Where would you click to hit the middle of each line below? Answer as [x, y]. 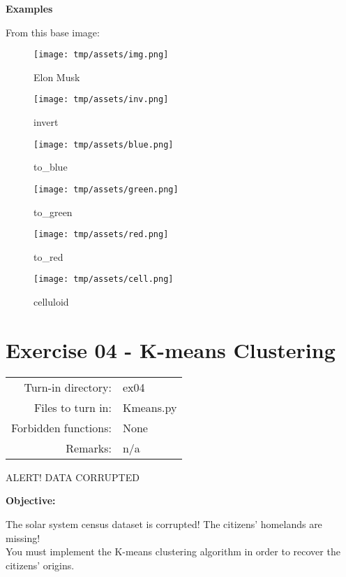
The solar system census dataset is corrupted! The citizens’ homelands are [164, 524]
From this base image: [53, 32]
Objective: [31, 500]
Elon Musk [57, 77]
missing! [23, 537]
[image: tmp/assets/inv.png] [101, 100]
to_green [53, 212]
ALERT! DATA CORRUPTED [73, 477]
